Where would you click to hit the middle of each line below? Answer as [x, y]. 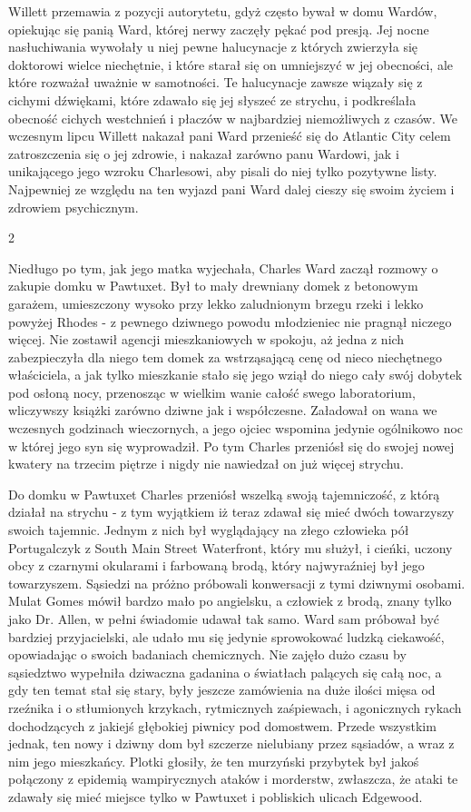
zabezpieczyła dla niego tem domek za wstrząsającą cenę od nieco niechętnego [226, 356]
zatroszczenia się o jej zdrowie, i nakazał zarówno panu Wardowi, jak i [204, 153]
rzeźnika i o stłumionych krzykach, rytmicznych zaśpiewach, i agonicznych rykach [235, 707]
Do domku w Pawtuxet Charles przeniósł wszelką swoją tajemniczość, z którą [224, 494]
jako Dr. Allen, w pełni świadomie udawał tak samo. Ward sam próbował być [224, 619]
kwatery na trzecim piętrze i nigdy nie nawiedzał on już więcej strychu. [206, 464]
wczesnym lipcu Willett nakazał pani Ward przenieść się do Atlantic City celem [230, 136]
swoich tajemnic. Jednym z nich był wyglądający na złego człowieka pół [209, 530]
